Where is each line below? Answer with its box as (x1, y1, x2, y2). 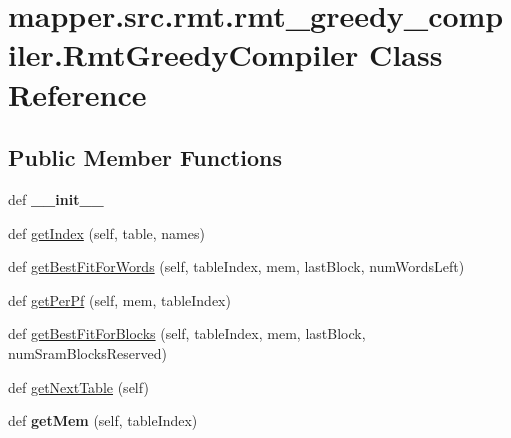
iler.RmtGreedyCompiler (8, 34, 359, 75)
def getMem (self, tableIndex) (8, 410, 198, 431)
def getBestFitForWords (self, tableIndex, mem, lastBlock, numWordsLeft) (8, 256, 465, 277)
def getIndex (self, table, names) (8, 222, 205, 243)
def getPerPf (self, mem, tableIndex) (8, 289, 231, 310)
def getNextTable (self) (8, 376, 149, 397)
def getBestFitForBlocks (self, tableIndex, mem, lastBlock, (8, 323, 366, 344)
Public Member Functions (8, 142, 282, 173)
